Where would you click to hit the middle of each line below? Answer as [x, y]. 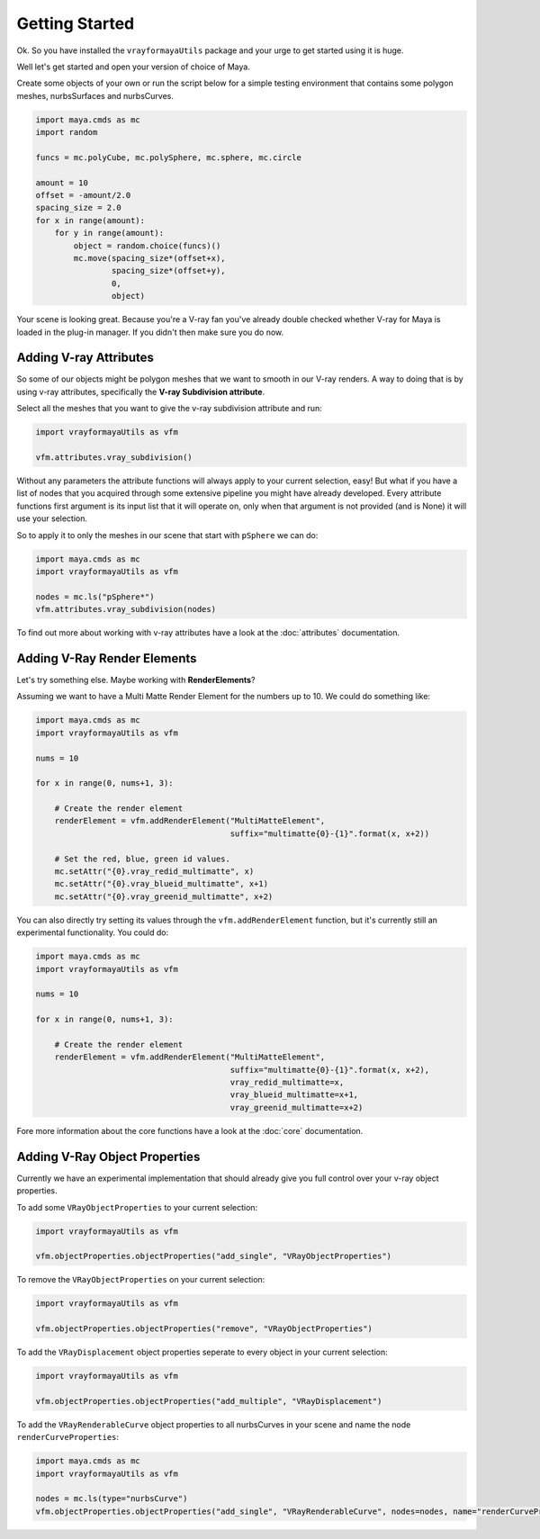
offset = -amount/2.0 [83, 195]
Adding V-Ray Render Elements [107, 658]
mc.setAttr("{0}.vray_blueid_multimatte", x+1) [162, 884]
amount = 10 [62, 183]
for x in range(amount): [90, 220]
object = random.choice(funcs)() [147, 246]
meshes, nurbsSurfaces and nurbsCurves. [95, 95]
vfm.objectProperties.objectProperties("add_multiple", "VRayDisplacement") [209, 1401]
